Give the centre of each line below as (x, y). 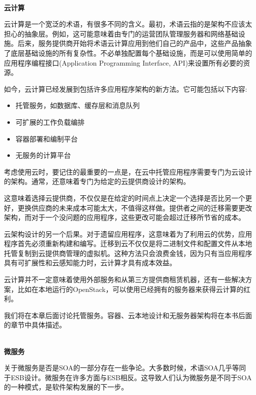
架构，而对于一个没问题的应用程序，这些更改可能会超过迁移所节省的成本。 (125, 217)
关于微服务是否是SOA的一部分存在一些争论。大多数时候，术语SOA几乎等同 (125, 368)
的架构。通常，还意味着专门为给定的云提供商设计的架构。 (97, 181)
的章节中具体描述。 (35, 325)
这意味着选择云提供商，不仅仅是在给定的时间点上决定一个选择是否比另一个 (125, 197)
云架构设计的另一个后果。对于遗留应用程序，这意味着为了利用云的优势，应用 (128, 233)
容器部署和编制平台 (47, 138)
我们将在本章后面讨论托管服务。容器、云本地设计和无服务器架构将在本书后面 (128, 315)
